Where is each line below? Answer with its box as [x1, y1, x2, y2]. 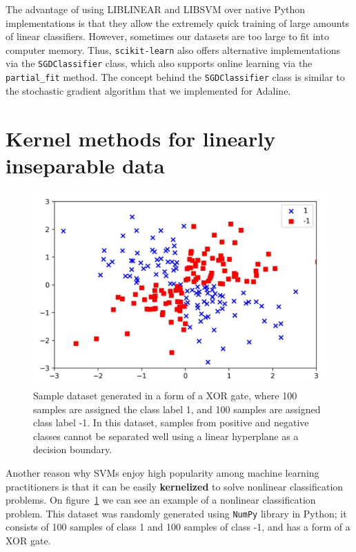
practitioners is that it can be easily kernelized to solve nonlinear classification [6, 479, 344, 493]
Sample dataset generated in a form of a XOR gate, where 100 [33, 388, 297, 402]
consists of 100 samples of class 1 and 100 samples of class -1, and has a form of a [6, 520, 350, 534]
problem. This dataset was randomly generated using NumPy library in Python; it [6, 506, 347, 520]
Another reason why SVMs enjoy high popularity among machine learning [6, 465, 319, 479]
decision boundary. [33, 442, 112, 457]
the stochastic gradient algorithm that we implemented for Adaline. [6, 83, 291, 97]
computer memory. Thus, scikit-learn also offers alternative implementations [6, 42, 340, 57]
